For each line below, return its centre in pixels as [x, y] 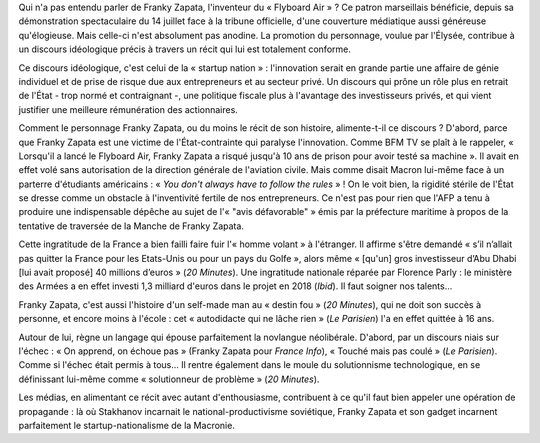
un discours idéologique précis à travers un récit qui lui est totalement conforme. [185, 49]
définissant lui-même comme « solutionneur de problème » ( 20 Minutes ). [169, 379]
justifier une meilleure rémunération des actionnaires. [128, 109]
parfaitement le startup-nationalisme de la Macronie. [126, 425]
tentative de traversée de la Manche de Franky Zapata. [131, 226]
